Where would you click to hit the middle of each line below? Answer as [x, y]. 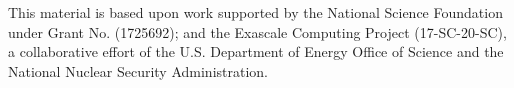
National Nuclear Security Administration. [138, 70]
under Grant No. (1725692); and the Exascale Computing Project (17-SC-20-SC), [257, 31]
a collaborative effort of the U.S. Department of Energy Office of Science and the [256, 51]
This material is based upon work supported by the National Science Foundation [255, 12]
